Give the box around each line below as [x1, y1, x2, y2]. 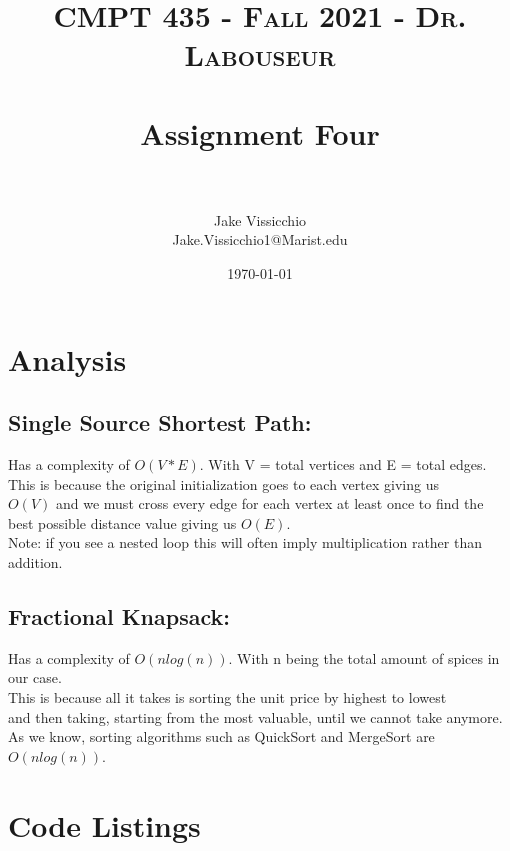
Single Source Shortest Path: [8, 407, 312, 438]
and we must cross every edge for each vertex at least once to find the [55, 493, 484, 514]
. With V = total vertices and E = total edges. [199, 454, 487, 475]
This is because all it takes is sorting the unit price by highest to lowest [8, 687, 447, 707]
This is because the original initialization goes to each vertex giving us [8, 473, 439, 494]
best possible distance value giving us [8, 512, 237, 533]
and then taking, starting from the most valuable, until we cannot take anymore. [8, 706, 503, 727]
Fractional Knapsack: [8, 601, 230, 631]
